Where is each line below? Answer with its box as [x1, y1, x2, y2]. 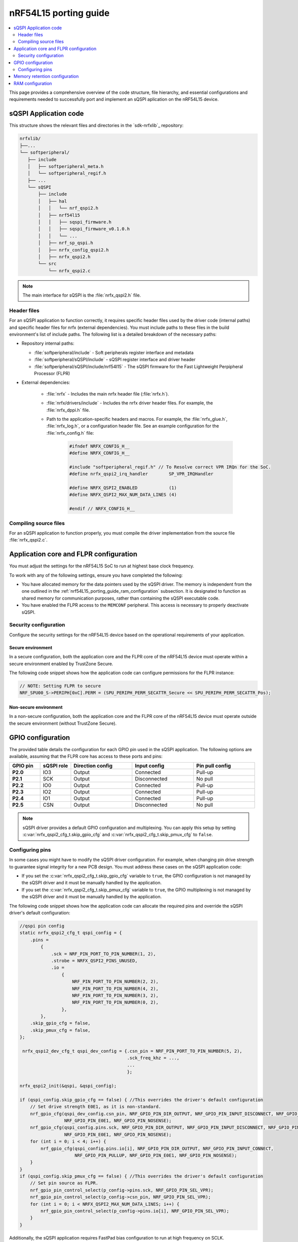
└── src [38, 261, 57, 267]
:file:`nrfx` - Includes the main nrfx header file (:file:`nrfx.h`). [46, 390, 169, 397]
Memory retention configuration [13, 74, 79, 79]
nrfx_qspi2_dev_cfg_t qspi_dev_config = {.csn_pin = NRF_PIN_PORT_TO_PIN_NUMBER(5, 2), [22, 1048, 243, 1054]
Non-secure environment [9, 704, 63, 710]
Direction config [74, 763, 113, 770]
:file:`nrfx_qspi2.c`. [9, 537, 48, 543]
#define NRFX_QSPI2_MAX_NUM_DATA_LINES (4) [69, 492, 177, 498]
